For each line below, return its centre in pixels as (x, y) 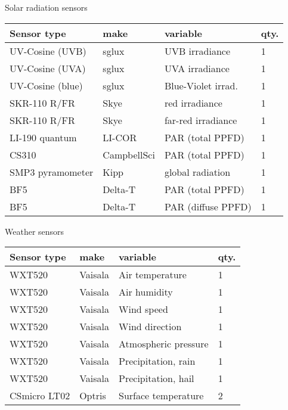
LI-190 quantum (43, 137)
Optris (93, 396)
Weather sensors (35, 231)
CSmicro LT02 (40, 396)
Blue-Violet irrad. (201, 85)
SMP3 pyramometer (52, 172)
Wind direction (150, 327)
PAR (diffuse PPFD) (208, 206)
